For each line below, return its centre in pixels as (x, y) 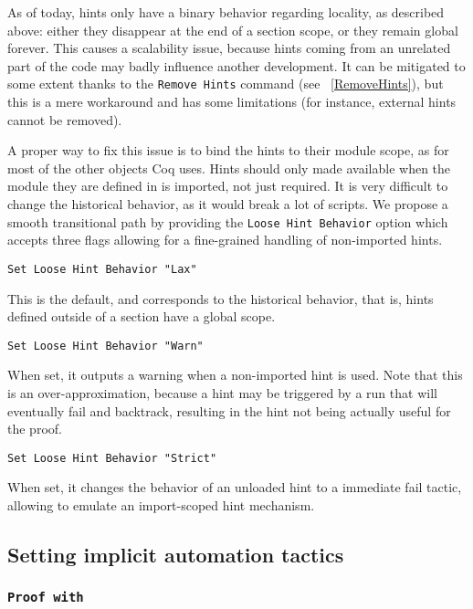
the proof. (35, 429)
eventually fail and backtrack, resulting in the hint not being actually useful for (229, 410)
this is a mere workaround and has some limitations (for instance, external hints (232, 102)
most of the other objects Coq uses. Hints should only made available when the (229, 168)
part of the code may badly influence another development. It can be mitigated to (236, 65)
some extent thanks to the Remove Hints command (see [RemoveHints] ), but (226, 84)
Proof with (46, 598)
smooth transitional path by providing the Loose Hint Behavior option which (228, 221)
